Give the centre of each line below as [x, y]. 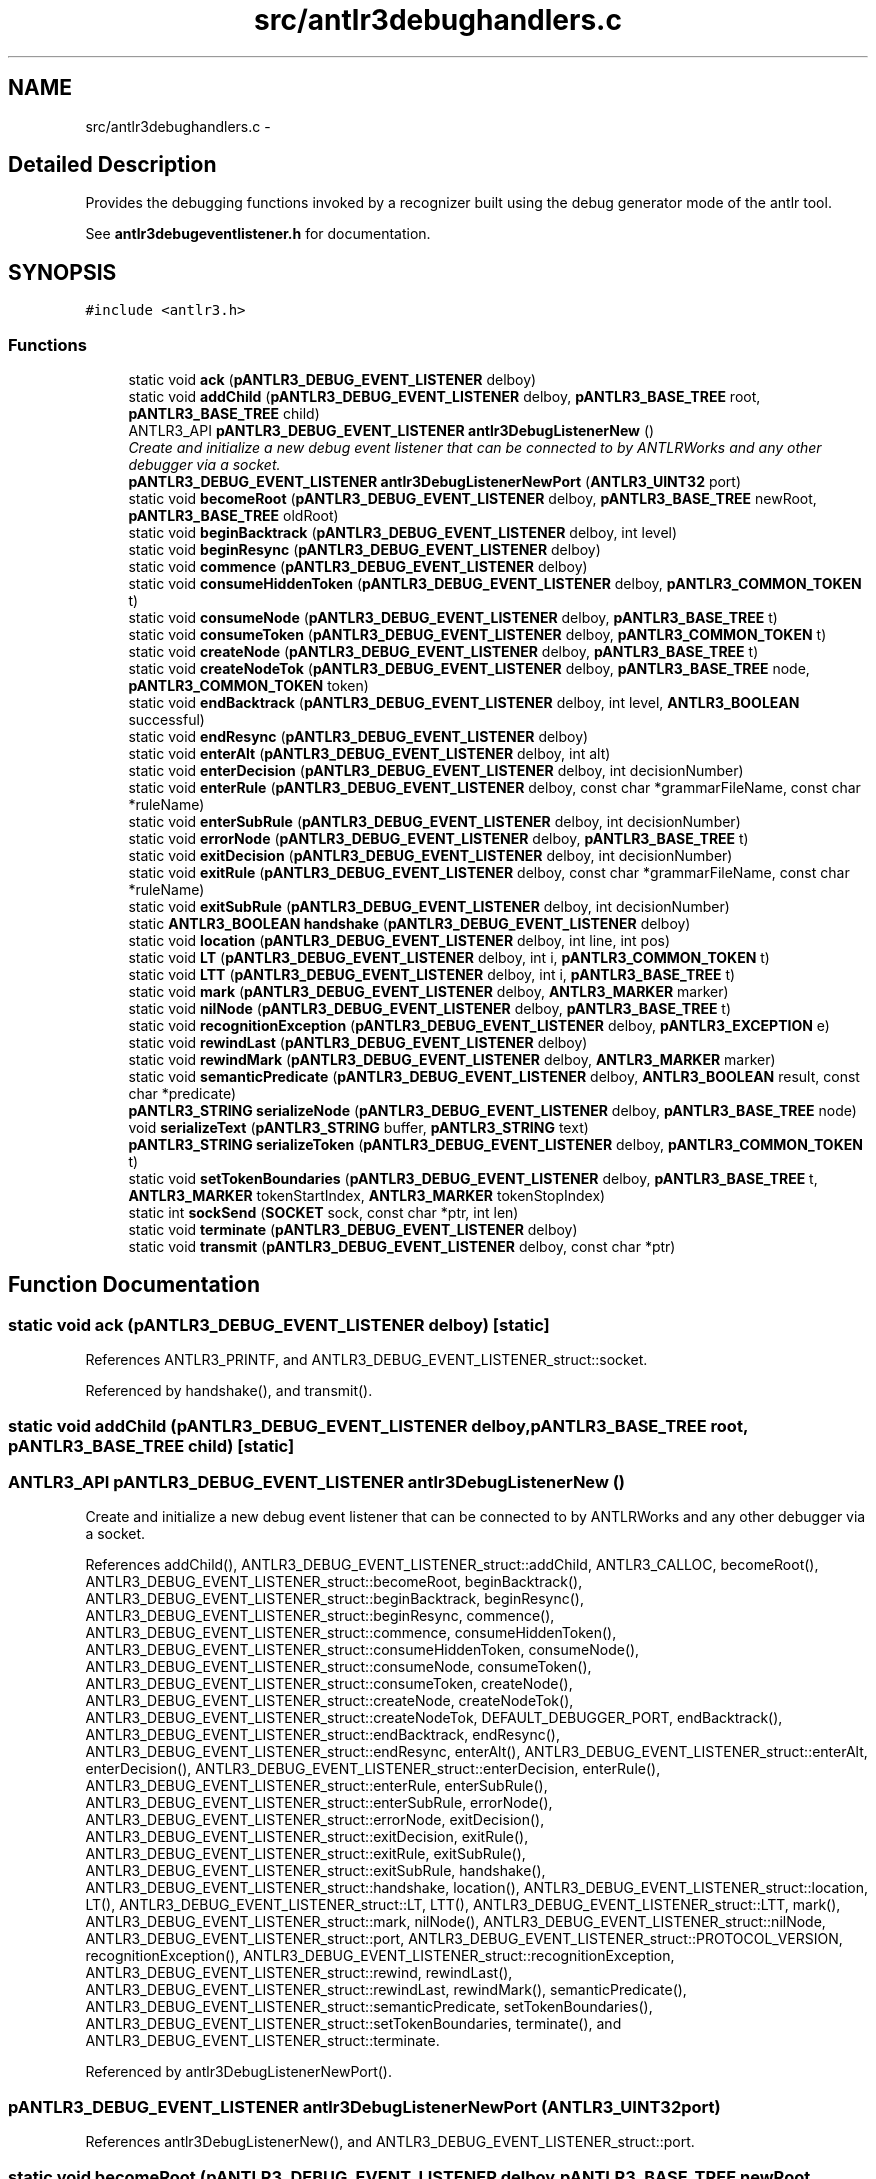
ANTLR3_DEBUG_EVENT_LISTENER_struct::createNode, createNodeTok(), [329, 1701]
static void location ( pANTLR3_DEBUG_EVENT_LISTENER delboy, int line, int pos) [399, 941]
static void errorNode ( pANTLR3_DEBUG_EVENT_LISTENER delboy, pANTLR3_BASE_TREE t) [438, 839]
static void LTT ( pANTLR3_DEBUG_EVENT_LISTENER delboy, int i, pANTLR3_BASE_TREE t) [432, 975]
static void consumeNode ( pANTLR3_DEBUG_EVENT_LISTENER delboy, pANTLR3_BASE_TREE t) [453, 618]
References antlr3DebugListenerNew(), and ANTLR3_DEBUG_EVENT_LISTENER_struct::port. [390, 2142]
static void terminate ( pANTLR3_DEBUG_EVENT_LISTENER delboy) [353, 1230]
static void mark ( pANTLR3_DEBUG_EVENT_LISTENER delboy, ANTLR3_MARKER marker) [428, 992]
